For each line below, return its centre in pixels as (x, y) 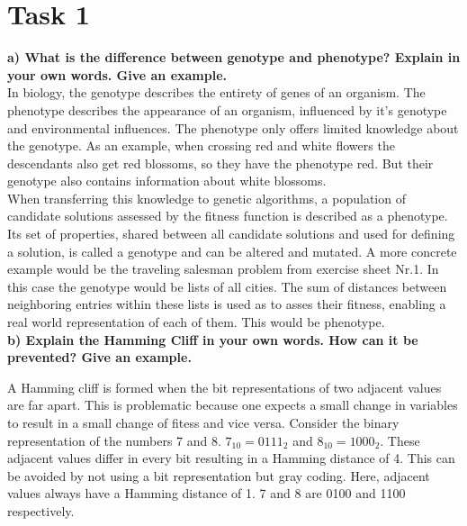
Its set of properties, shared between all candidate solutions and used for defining (231, 234)
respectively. (41, 510)
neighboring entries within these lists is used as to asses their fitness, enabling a (227, 304)
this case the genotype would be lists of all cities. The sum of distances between (227, 286)
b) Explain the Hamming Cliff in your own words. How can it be (213, 339)
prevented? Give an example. (99, 357)
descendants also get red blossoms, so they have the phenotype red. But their (220, 163)
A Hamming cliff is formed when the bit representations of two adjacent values (225, 387)
